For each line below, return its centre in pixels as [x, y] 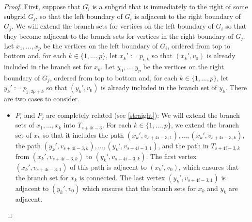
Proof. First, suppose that [42, 6]
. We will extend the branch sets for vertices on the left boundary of [112, 26]
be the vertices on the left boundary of [101, 45]
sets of [25, 125]
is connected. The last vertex [122, 177]
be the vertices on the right [184, 67]
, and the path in [183, 145]
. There [236, 87]
